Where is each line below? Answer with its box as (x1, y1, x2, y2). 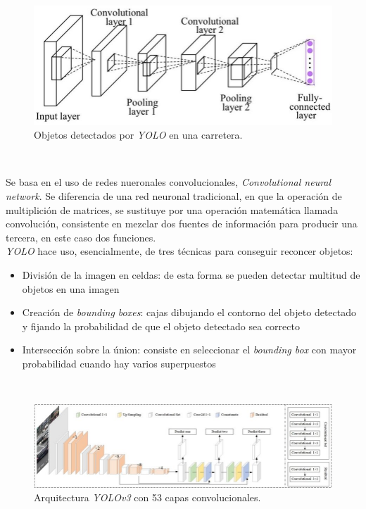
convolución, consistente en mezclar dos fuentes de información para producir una (6, 216, 358, 231)
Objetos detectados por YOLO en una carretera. (34, 127, 243, 142)
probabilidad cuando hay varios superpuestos (22, 356, 216, 370)
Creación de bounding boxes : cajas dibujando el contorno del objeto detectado (22, 305, 357, 320)
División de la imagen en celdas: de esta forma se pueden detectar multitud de (22, 267, 360, 282)
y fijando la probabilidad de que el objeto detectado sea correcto (22, 318, 300, 333)
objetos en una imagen (22, 281, 120, 296)
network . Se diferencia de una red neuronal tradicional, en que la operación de (6, 188, 342, 203)
